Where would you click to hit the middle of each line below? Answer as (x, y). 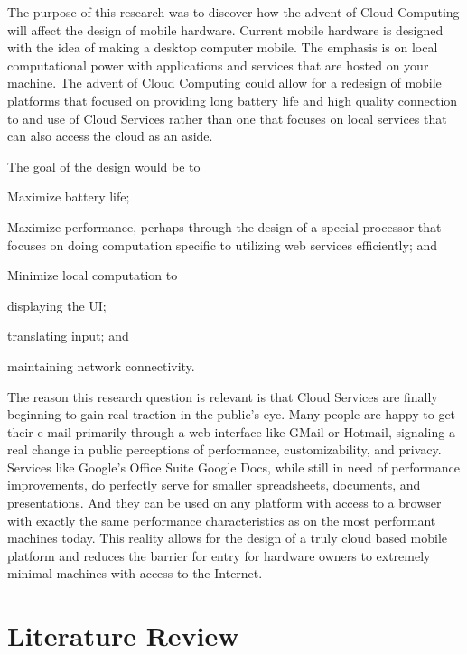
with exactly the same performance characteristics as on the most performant (222, 520)
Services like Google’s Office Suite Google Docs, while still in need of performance (233, 467)
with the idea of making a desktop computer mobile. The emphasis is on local (223, 47)
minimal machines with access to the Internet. (135, 573)
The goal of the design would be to (104, 166)
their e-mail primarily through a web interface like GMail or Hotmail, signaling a (231, 431)
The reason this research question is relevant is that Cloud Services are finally (223, 396)
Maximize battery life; (69, 196)
